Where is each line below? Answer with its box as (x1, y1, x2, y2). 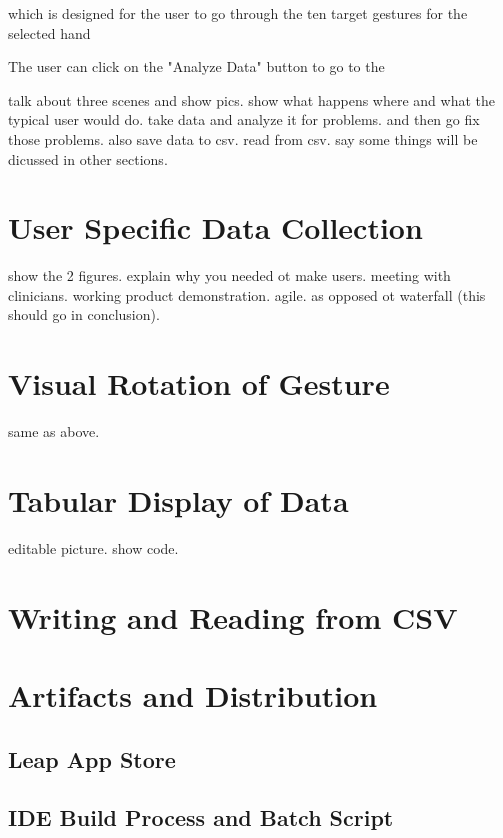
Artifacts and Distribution (8, 675, 378, 716)
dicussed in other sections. (8, 148, 168, 169)
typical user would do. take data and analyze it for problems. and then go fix (8, 109, 480, 130)
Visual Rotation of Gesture (8, 363, 390, 404)
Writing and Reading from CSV (8, 596, 458, 637)
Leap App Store (8, 743, 176, 774)
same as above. (8, 421, 100, 442)
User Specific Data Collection (8, 207, 423, 248)
